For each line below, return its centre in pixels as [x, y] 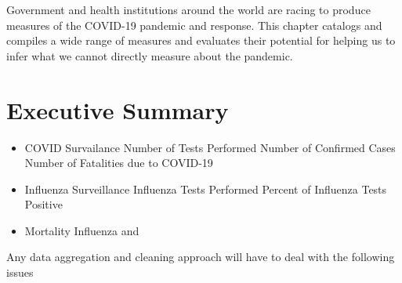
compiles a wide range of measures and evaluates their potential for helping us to [201, 40]
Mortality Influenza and [82, 230]
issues [20, 272]
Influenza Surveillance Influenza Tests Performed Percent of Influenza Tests [206, 189]
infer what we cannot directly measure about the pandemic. [150, 55]
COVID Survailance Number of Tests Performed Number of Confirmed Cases [210, 147]
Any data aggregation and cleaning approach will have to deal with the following [201, 257]
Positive [43, 204]
